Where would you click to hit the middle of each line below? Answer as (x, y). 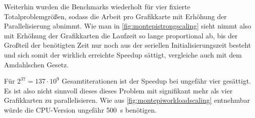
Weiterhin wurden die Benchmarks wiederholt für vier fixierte (97, 6)
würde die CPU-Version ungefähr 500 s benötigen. (80, 109)
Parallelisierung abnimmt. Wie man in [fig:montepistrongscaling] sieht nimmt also (128, 26)
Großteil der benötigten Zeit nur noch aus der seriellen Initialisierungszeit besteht (127, 45)
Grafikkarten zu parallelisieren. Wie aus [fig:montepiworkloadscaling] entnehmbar (127, 100)
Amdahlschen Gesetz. (36, 64)
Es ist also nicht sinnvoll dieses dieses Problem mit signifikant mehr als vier (118, 90)
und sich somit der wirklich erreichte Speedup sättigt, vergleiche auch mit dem (123, 54)
